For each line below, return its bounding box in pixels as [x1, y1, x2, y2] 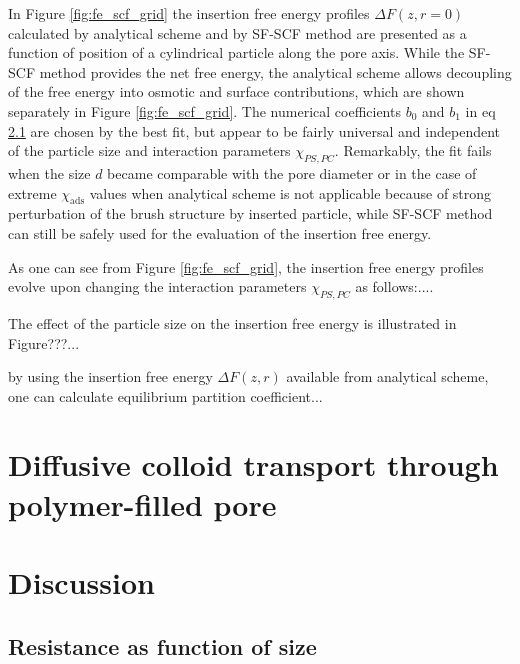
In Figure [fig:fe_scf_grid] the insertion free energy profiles [8, 3, 370, 23]
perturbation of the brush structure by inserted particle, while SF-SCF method [8, 203, 493, 224]
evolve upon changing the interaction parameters [8, 276, 307, 297]
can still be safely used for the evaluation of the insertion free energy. [8, 222, 432, 243]
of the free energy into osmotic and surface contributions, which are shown [8, 81, 465, 102]
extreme [8, 182, 57, 203]
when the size [8, 162, 91, 183]
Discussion [8, 562, 155, 603]
